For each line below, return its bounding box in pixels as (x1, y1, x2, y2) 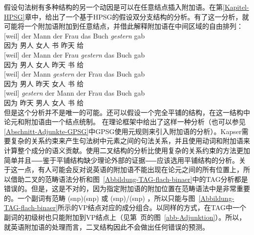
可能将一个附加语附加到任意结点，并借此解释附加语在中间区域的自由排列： (4, 21, 243, 31)
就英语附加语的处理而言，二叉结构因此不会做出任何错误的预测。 (4, 221, 209, 232)
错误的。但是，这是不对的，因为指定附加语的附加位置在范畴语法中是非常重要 (4, 183, 250, 194)
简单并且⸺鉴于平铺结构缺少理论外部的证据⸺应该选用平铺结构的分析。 (4, 155, 239, 165)
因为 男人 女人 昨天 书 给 (4, 59, 84, 69)
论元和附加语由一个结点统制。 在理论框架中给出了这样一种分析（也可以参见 (4, 117, 246, 127)
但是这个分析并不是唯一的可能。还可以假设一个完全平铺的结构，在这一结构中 (4, 107, 250, 117)
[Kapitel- (223, 2, 249, 12)
